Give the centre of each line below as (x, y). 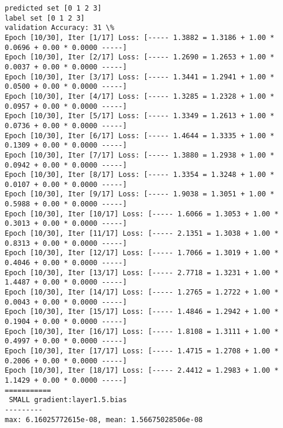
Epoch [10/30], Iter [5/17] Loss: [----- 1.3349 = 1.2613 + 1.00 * (140, 116)
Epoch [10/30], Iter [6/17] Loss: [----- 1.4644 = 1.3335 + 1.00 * (140, 136)
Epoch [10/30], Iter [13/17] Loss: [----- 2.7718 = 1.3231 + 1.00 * (142, 272)
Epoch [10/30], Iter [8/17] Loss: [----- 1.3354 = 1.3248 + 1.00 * (140, 175)
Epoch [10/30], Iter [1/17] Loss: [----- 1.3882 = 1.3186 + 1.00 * (140, 37)
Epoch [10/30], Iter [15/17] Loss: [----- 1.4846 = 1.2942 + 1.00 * (142, 312)
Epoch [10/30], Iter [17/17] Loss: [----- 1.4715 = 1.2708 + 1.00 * (142, 351)
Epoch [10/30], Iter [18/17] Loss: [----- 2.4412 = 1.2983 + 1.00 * (142, 371)
